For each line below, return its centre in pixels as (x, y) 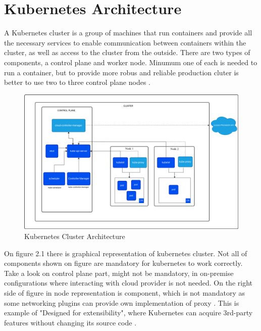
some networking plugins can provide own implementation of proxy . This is (122, 302)
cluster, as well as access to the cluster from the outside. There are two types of (127, 52)
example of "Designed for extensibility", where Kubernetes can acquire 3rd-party (128, 313)
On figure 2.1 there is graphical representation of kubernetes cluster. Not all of (126, 253)
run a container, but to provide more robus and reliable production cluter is (121, 72)
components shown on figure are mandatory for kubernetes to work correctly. (123, 263)
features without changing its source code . (70, 322)
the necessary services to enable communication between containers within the (125, 42)
